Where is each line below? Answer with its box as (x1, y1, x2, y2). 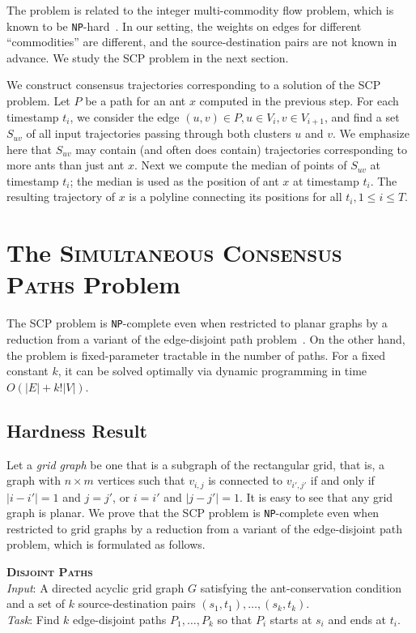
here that (6, 140, 53, 157)
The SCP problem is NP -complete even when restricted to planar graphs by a (6, 314, 388, 331)
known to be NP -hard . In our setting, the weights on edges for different (6, 17, 362, 34)
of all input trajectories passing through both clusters (26, 125, 291, 142)
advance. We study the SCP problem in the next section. (6, 49, 289, 66)
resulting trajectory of (6, 188, 115, 205)
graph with (6, 472, 61, 489)
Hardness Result (6, 417, 147, 443)
